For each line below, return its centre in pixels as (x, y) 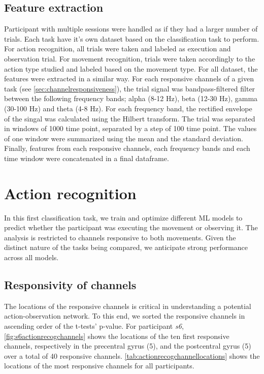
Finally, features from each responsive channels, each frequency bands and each (127, 148)
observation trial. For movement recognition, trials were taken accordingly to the (130, 58)
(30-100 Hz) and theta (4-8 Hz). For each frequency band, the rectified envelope (128, 108)
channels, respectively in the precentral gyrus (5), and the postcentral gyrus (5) (128, 346)
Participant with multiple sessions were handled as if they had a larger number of (131, 29)
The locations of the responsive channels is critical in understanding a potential (128, 306)
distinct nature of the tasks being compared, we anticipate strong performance (126, 247)
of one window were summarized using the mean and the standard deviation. (124, 138)
